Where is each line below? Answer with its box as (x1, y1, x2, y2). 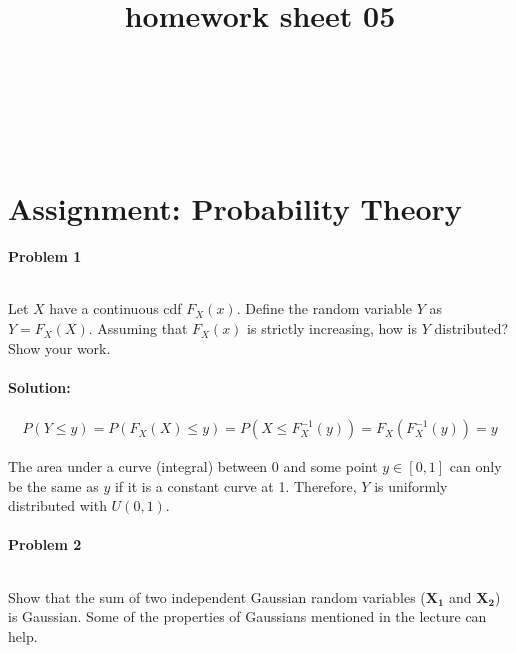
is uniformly (374, 475, 448, 496)
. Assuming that (88, 318, 188, 339)
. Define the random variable (236, 298, 412, 319)
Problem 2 (8, 534, 82, 555)
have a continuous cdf (49, 298, 182, 319)
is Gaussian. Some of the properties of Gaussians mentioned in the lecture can (8, 606, 487, 627)
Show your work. (8, 337, 111, 358)
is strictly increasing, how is (247, 318, 417, 339)
